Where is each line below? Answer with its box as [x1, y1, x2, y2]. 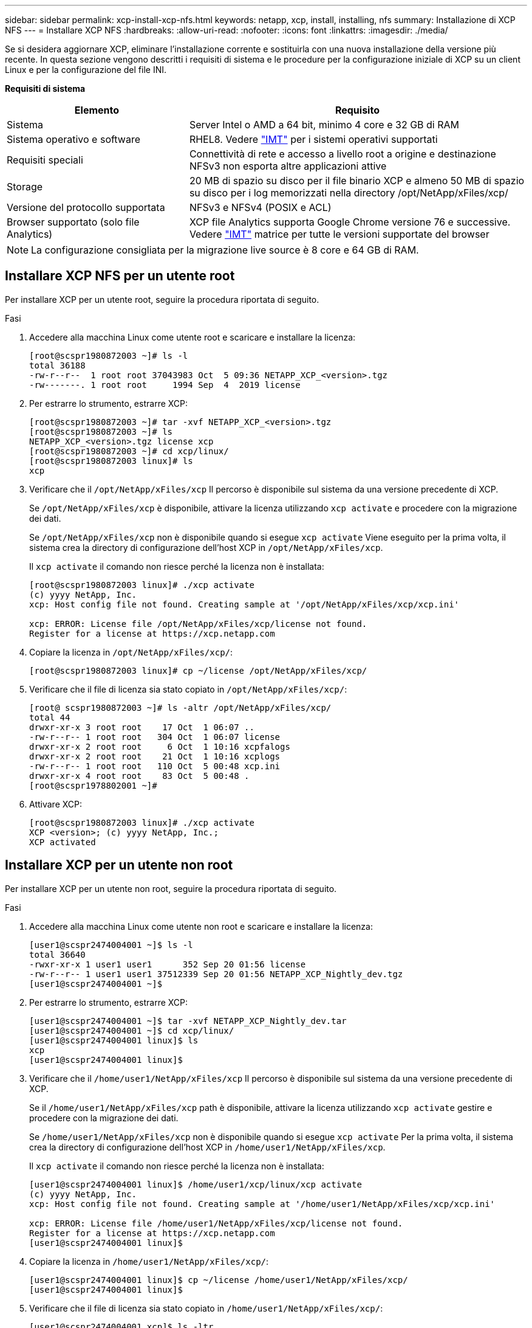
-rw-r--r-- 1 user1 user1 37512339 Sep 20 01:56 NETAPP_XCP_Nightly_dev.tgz [29, 969, 403, 979]
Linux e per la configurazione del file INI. [5, 64, 167, 75]
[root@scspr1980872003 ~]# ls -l [29, 350, 188, 361]
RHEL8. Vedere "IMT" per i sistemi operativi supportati [189, 133, 438, 145]
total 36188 [29, 360, 86, 370]
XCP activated [29, 837, 96, 847]
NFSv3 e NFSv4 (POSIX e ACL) [189, 201, 332, 213]
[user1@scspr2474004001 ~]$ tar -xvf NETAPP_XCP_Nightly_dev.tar [29, 1015, 347, 1026]
